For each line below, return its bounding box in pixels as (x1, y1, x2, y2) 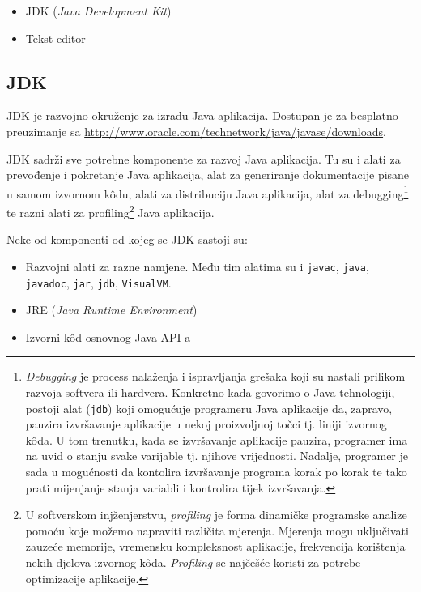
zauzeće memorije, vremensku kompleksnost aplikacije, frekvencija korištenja (25, 538, 406, 555)
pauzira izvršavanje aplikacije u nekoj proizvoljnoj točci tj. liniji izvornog (25, 415, 387, 432)
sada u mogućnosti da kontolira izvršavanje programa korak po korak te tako (25, 462, 407, 479)
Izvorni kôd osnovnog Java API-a (25, 328, 191, 345)
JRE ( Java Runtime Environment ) (25, 301, 198, 318)
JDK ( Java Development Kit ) (25, 2, 172, 19)
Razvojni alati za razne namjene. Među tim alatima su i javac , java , (25, 258, 369, 275)
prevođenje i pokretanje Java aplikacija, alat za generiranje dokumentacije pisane (6, 166, 410, 183)
